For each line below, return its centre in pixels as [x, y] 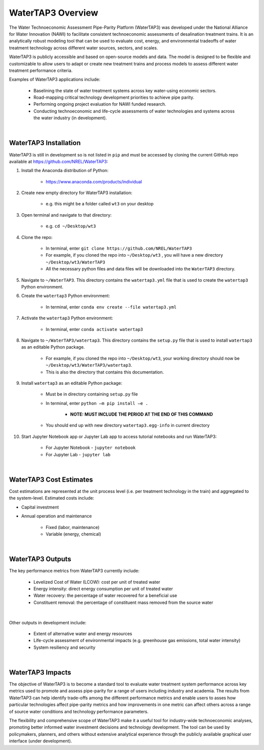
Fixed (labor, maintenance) [73, 527]
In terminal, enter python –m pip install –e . [97, 403]
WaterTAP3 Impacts [40, 672]
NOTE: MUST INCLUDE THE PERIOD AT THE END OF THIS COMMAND [142, 414]
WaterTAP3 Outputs [40, 559]
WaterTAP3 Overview [54, 13]
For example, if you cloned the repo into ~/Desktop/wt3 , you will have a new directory [134, 255]
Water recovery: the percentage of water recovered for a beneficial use [105, 596]
